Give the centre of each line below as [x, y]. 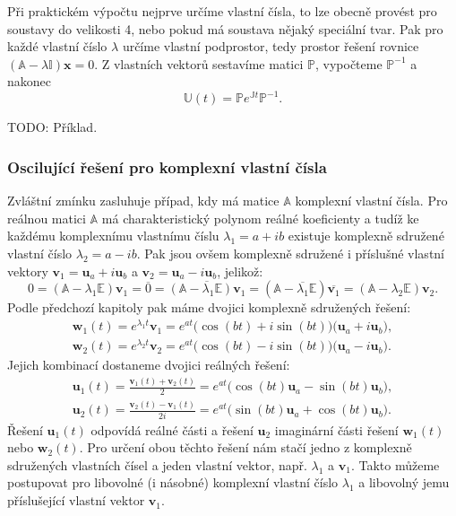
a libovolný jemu [404, 482]
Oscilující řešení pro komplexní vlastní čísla [167, 166]
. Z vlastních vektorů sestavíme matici [199, 63]
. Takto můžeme [395, 464]
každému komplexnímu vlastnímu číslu [113, 236]
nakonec [29, 81]
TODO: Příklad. [52, 127]
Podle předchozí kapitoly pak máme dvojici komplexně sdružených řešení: [209, 307]
